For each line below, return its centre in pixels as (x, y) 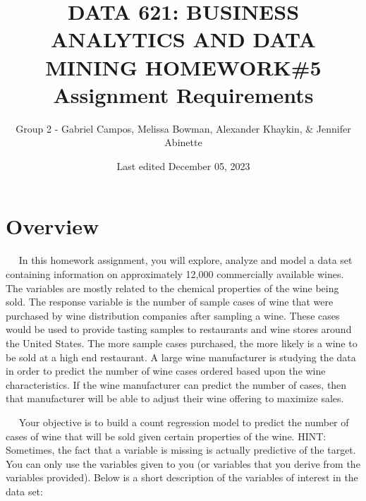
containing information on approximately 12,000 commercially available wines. (175, 274)
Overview (53, 226)
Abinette (183, 142)
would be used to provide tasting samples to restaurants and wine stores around (179, 329)
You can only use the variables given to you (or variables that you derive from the (183, 463)
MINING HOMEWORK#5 (183, 67)
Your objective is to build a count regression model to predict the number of (184, 422)
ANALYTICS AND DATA (183, 39)
